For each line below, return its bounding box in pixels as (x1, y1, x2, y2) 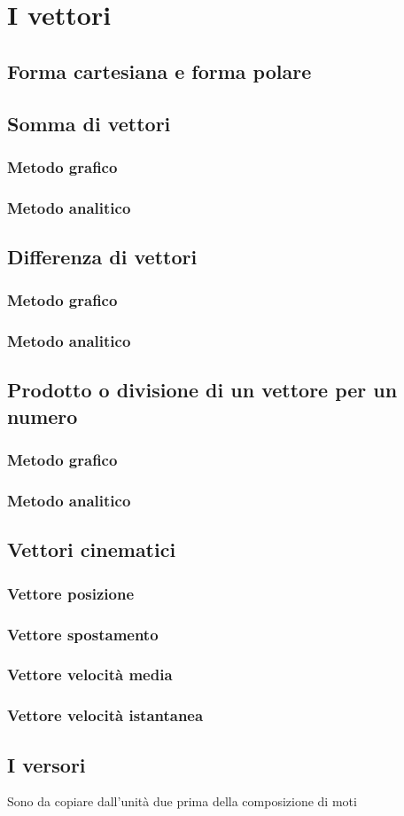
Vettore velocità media (7, 663, 173, 686)
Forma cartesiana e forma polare (7, 57, 312, 84)
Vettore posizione (7, 582, 135, 604)
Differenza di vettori (7, 243, 198, 271)
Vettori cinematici (7, 536, 176, 563)
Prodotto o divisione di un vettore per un (7, 376, 398, 404)
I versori (7, 750, 86, 778)
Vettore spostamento (7, 623, 159, 645)
